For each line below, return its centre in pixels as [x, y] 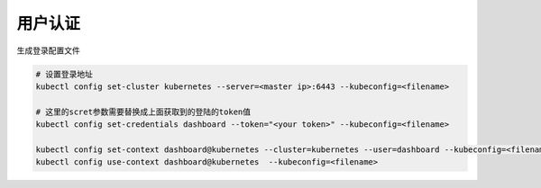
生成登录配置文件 [48, 50]
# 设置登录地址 [64, 74]
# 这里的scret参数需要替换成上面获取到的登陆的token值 [143, 112]
